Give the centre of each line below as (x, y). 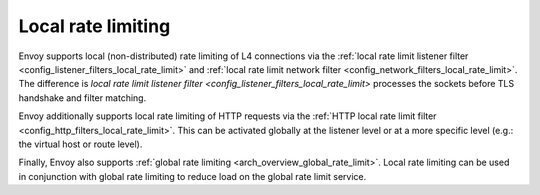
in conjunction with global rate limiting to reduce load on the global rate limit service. (192, 176)
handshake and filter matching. (82, 97)
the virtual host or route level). (80, 144)
